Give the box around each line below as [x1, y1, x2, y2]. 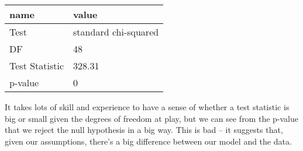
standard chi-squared [73, 25, 159, 38]
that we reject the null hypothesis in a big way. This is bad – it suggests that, [5, 124, 283, 136]
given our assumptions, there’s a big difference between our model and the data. [5, 135, 292, 147]
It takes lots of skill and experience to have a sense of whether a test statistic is [5, 101, 290, 113]
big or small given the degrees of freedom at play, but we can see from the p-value [5, 112, 298, 124]
